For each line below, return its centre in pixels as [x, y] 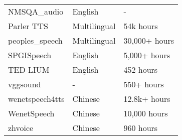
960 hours [141, 128]
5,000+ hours [147, 55]
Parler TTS [28, 26]
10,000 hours [146, 113]
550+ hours [144, 84]
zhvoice [21, 128]
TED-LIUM [29, 69]
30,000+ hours [149, 40]
